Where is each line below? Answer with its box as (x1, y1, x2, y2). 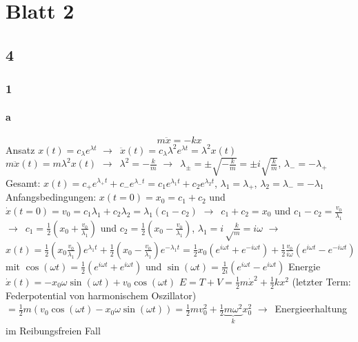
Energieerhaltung (275, 301, 348, 316)
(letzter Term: (292, 274, 351, 288)
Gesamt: (6, 175, 41, 190)
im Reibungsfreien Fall (6, 323, 101, 337)
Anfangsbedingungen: (6, 190, 97, 204)
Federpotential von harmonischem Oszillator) (6, 288, 197, 302)
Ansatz (6, 142, 35, 157)
